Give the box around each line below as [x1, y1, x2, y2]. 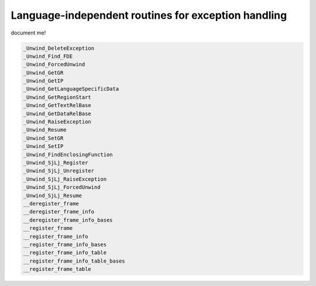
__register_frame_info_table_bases [23, 257, 125, 264]
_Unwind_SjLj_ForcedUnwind [23, 184, 101, 191]
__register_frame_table [23, 266, 92, 273]
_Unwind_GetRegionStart [23, 94, 92, 101]
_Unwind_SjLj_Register [23, 160, 88, 166]
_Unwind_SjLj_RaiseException [23, 175, 107, 182]
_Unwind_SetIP [23, 143, 64, 150]
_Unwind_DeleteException [23, 44, 95, 51]
